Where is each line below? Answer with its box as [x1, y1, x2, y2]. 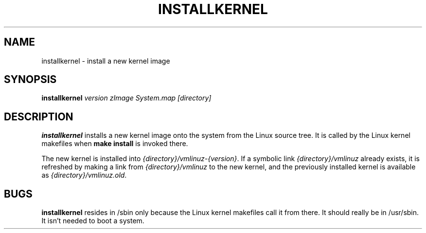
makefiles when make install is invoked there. [41, 139, 188, 148]
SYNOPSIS [4, 73, 57, 86]
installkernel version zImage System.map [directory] [41, 94, 212, 102]
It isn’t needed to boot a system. [41, 216, 144, 225]
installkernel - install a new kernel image [41, 56, 170, 65]
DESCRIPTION [4, 110, 73, 123]
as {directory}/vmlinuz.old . [41, 171, 127, 180]
